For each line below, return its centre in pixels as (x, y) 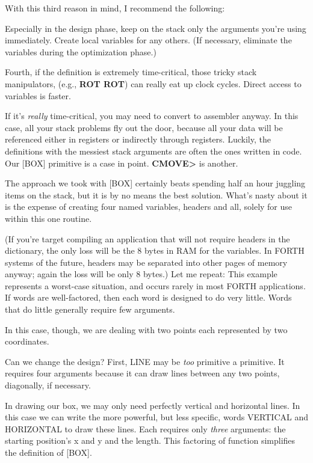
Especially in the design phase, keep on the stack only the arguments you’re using (156, 28)
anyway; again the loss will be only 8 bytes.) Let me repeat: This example (141, 274)
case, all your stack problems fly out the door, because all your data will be (144, 127)
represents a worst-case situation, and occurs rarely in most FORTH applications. (155, 285)
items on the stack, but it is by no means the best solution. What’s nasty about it (156, 195)
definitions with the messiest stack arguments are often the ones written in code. (153, 151)
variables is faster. (38, 95)
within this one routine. (48, 218)
